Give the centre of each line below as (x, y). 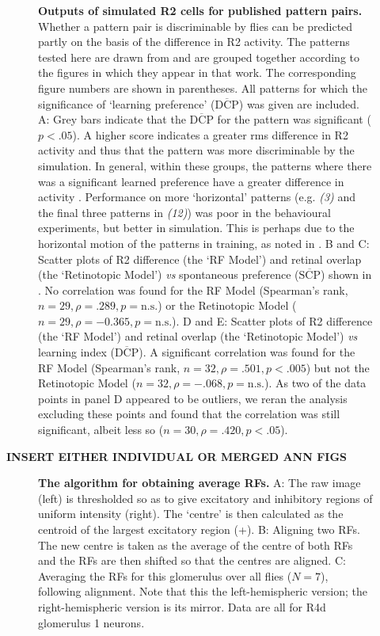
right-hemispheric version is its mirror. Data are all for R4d (182, 606)
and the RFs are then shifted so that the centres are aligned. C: (192, 560)
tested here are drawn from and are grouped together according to (199, 57)
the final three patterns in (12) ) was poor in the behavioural (184, 212)
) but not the (338, 367)
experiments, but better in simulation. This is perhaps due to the (196, 228)
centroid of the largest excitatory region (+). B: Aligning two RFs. (199, 529)
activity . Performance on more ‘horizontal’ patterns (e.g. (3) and (197, 197)
